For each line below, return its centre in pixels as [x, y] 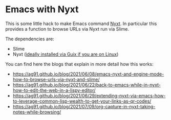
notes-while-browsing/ [37, 112]
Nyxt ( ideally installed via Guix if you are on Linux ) [66, 54]
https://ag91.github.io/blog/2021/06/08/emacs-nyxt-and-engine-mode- [88, 74]
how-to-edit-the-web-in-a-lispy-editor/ [54, 90]
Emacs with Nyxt [42, 9]
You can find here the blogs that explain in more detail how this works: [79, 64]
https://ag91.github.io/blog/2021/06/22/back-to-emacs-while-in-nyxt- [87, 85]
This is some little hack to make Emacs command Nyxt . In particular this [81, 23]
